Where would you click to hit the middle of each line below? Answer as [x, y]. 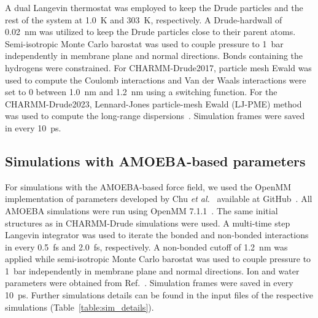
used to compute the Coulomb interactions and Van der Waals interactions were [156, 79]
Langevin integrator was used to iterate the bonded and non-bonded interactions [157, 235]
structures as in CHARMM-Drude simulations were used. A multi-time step [148, 223]
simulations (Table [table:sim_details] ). [79, 307]
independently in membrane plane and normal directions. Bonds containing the [154, 56]
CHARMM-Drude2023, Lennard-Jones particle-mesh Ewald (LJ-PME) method [153, 103]
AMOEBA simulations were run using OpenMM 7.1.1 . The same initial [142, 210]
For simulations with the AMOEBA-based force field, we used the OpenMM [148, 186]
